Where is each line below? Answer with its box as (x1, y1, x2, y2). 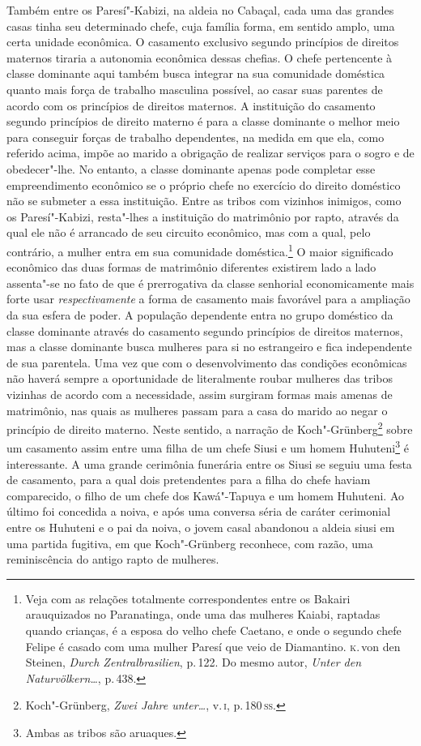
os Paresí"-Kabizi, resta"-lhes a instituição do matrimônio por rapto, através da (6, 208, 399, 225)
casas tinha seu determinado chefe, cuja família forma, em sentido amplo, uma (6, 17, 395, 34)
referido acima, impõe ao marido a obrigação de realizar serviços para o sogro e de (6, 144, 415, 161)
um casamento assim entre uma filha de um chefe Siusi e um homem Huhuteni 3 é (6, 437, 409, 456)
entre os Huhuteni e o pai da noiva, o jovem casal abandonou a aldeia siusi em (6, 518, 395, 535)
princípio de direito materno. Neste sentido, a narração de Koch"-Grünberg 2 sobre (6, 418, 413, 437)
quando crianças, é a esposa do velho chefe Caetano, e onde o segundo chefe (25, 621, 402, 638)
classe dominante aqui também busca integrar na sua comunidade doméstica (6, 65, 385, 82)
